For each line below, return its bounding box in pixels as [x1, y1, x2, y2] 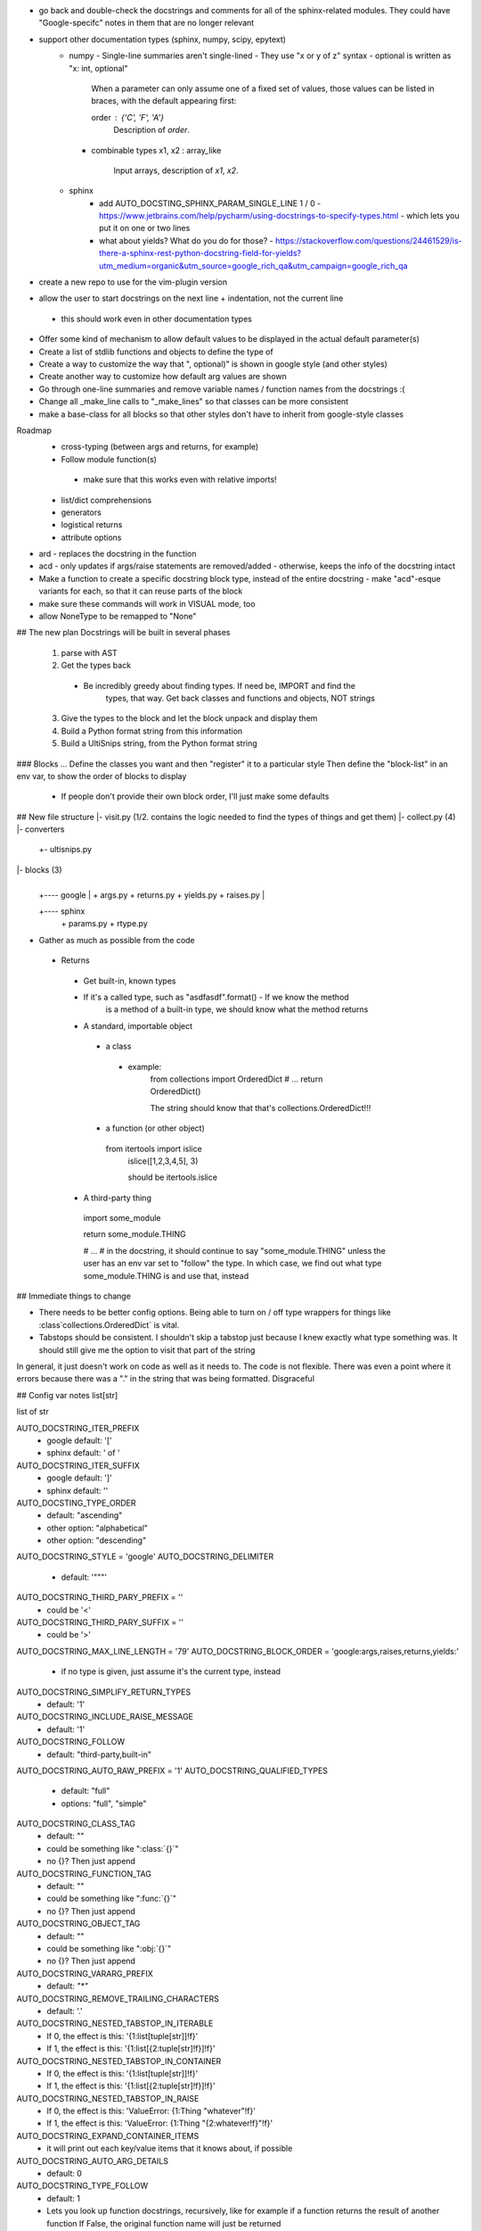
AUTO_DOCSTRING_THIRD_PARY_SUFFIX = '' [16, 1617, 184, 1628]
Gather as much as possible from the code [38, 934, 195, 945]
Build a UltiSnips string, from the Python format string [61, 738, 257, 749]
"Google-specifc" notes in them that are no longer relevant [38, 18, 255, 29]
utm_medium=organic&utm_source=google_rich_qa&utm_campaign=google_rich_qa [99, 260, 409, 271]
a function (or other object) [105, 1123, 205, 1133]
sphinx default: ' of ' [46, 1447, 120, 1458]
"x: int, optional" [69, 62, 128, 73]
